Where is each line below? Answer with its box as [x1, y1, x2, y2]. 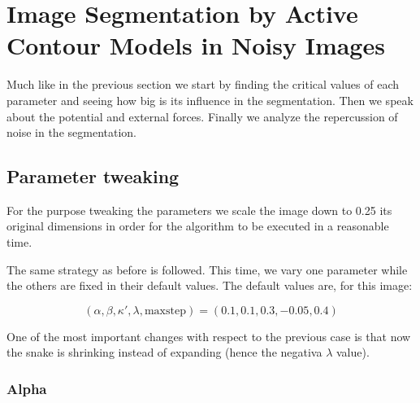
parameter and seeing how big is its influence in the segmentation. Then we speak [6, 91, 414, 108]
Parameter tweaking [6, 164, 180, 189]
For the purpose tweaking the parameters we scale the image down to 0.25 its [6, 201, 392, 218]
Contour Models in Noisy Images [6, 28, 385, 62]
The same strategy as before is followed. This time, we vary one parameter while [6, 261, 408, 278]
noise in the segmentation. [6, 124, 136, 141]
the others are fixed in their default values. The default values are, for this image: [6, 277, 413, 294]
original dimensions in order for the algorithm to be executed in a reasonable [6, 217, 389, 234]
